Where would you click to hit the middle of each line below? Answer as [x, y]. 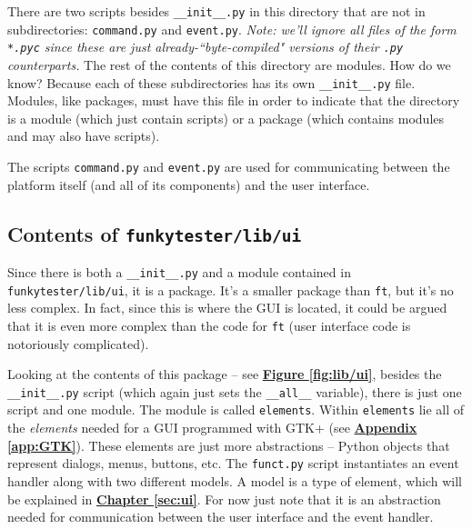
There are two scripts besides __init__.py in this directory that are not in [216, 11]
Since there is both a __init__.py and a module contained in [179, 272]
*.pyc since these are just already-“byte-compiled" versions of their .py [206, 47]
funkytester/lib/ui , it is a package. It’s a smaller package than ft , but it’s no [231, 289]
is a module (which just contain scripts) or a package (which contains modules [226, 118]
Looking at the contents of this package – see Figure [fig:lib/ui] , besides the [225, 374]
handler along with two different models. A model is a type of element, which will [235, 480]
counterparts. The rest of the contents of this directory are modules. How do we [229, 64]
